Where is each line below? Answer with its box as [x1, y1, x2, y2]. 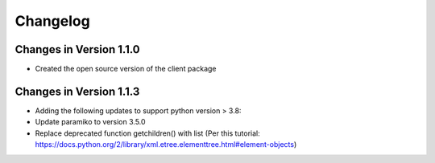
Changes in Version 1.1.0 [14, 43, 140, 56]
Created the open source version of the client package [35, 64, 217, 74]
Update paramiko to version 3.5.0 [35, 117, 146, 127]
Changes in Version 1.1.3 [14, 84, 140, 98]
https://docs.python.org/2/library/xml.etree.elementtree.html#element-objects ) [35, 140, 297, 149]
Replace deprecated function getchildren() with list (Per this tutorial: [35, 128, 261, 138]
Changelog [14, 12, 90, 30]
